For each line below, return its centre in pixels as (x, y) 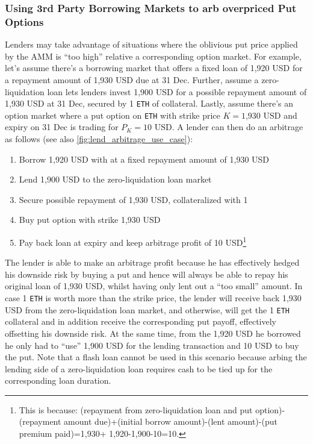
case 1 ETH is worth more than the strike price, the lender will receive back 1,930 (153, 298)
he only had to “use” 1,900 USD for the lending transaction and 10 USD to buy (152, 345)
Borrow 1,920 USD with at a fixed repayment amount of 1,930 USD (144, 159)
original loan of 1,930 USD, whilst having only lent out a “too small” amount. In (154, 286)
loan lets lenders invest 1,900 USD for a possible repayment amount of (177, 91)
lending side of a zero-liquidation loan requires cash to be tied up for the (139, 368)
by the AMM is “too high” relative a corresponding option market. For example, (153, 56)
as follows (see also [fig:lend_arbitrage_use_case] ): (99, 139)
